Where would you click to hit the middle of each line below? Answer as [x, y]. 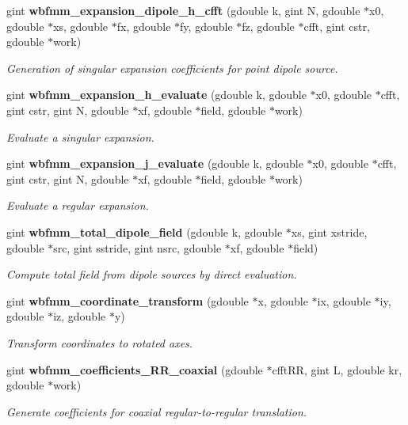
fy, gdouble [206, 26]
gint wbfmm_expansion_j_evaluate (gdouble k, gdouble [155, 163]
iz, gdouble [80, 316]
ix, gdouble [344, 300]
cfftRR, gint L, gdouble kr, [337, 369]
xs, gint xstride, [329, 231]
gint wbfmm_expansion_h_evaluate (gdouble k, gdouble [156, 95]
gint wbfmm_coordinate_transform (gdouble [128, 300]
